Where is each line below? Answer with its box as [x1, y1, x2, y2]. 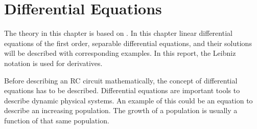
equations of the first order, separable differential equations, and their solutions [4, 37, 252, 48]
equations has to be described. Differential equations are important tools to [4, 85, 240, 96]
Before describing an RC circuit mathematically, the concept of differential [4, 75, 238, 85]
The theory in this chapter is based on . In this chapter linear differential [4, 28, 232, 38]
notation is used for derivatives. [4, 57, 103, 68]
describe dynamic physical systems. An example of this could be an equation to [4, 95, 253, 105]
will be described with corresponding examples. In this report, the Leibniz [4, 48, 236, 58]
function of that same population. [4, 115, 109, 125]
